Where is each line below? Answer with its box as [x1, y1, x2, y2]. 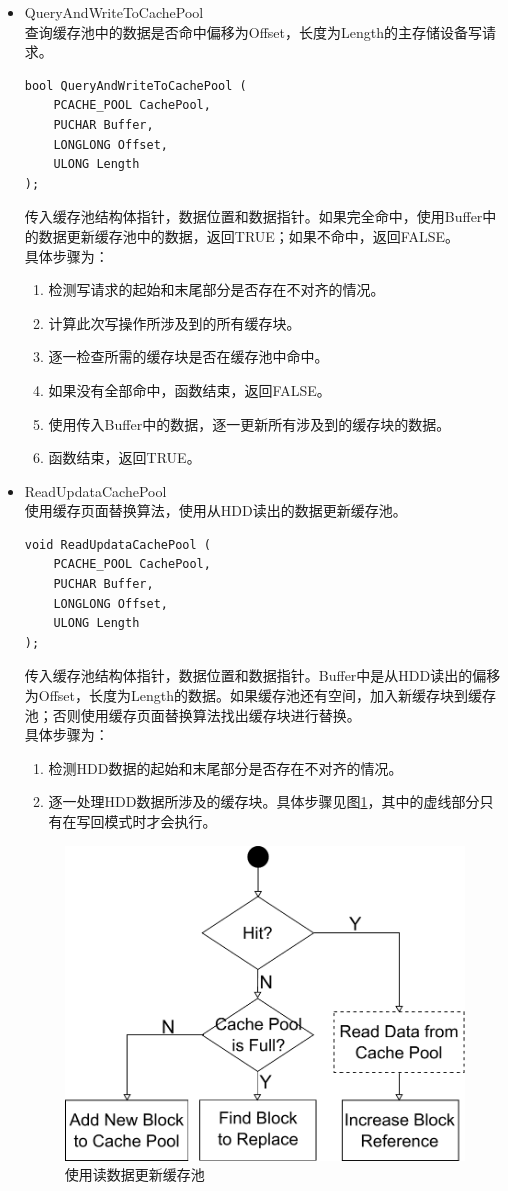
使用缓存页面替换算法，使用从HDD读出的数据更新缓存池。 [24, 500, 407, 521]
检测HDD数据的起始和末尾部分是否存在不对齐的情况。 [48, 757, 403, 778]
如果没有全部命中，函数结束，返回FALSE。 [48, 379, 331, 400]
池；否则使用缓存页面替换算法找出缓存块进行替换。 [24, 704, 361, 725]
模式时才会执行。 [104, 811, 217, 831]
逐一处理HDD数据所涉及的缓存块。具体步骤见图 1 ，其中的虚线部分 [48, 791, 480, 812]
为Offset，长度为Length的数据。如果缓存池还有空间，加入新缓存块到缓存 [24, 685, 497, 706]
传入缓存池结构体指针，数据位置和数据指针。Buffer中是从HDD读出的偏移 [24, 665, 501, 686]
